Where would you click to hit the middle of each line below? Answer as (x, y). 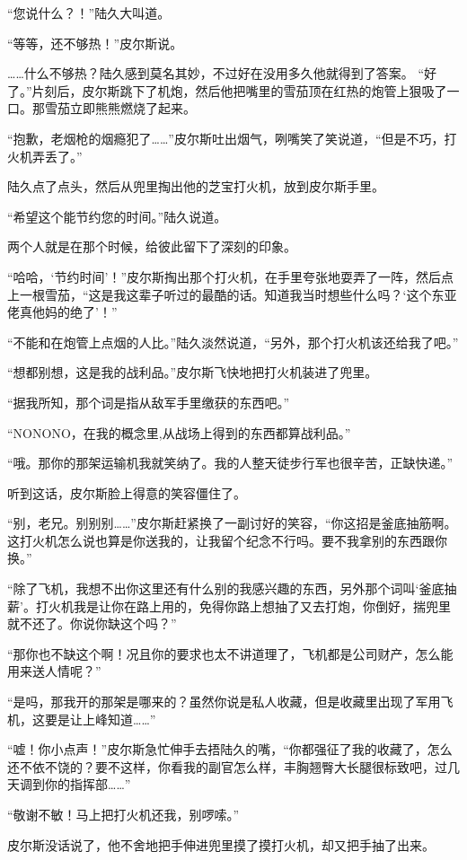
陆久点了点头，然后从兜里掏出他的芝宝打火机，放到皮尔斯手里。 (196, 186)
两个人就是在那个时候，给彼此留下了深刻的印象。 (152, 246)
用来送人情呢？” (54, 671)
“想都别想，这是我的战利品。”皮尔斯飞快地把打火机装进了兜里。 (193, 372)
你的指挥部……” (88, 784)
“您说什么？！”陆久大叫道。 (89, 13)
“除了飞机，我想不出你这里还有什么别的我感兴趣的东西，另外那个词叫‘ (213, 588)
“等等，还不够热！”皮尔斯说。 (95, 43)
